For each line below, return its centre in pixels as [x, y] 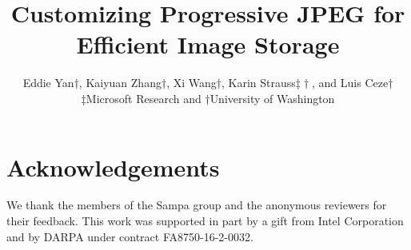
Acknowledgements [113, 167]
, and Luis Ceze [350, 83]
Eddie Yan [48, 83]
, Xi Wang [192, 83]
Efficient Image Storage [208, 44]
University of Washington [272, 98]
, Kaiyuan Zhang [120, 83]
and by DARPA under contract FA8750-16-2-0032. [130, 236]
